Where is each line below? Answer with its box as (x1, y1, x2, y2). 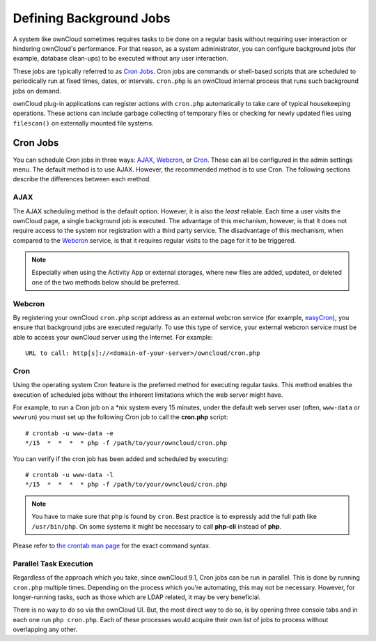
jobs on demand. (13, 86, 62, 95)
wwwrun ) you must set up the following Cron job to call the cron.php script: (13, 413, 228, 421)
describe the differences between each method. (13, 175, 151, 183)
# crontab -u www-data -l (25, 471, 114, 479)
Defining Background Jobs (13, 10, 171, 26)
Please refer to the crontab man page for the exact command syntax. (13, 541, 211, 550)
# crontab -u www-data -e (25, 429, 114, 437)
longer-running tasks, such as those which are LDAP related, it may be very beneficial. (13, 593, 261, 601)
